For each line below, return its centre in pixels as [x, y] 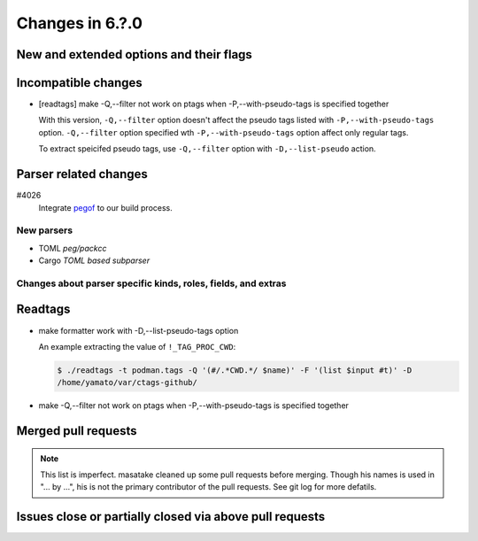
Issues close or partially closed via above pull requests [171, 517]
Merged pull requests [77, 431]
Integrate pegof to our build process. [105, 207]
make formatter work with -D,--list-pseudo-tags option [139, 330]
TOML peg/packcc [73, 248]
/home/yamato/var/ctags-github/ [127, 383]
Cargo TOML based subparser [94, 260]
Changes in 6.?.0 [80, 23]
